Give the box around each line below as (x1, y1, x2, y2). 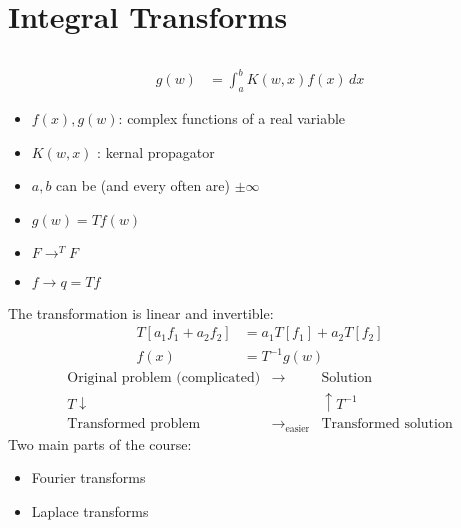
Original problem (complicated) (67, 371, 261, 386)
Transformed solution (321, 417, 453, 432)
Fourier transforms (31, 467, 146, 488)
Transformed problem (67, 417, 201, 432)
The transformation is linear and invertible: (8, 302, 274, 323)
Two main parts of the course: (8, 433, 192, 454)
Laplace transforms (31, 500, 149, 521)
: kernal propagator (97, 141, 215, 162)
